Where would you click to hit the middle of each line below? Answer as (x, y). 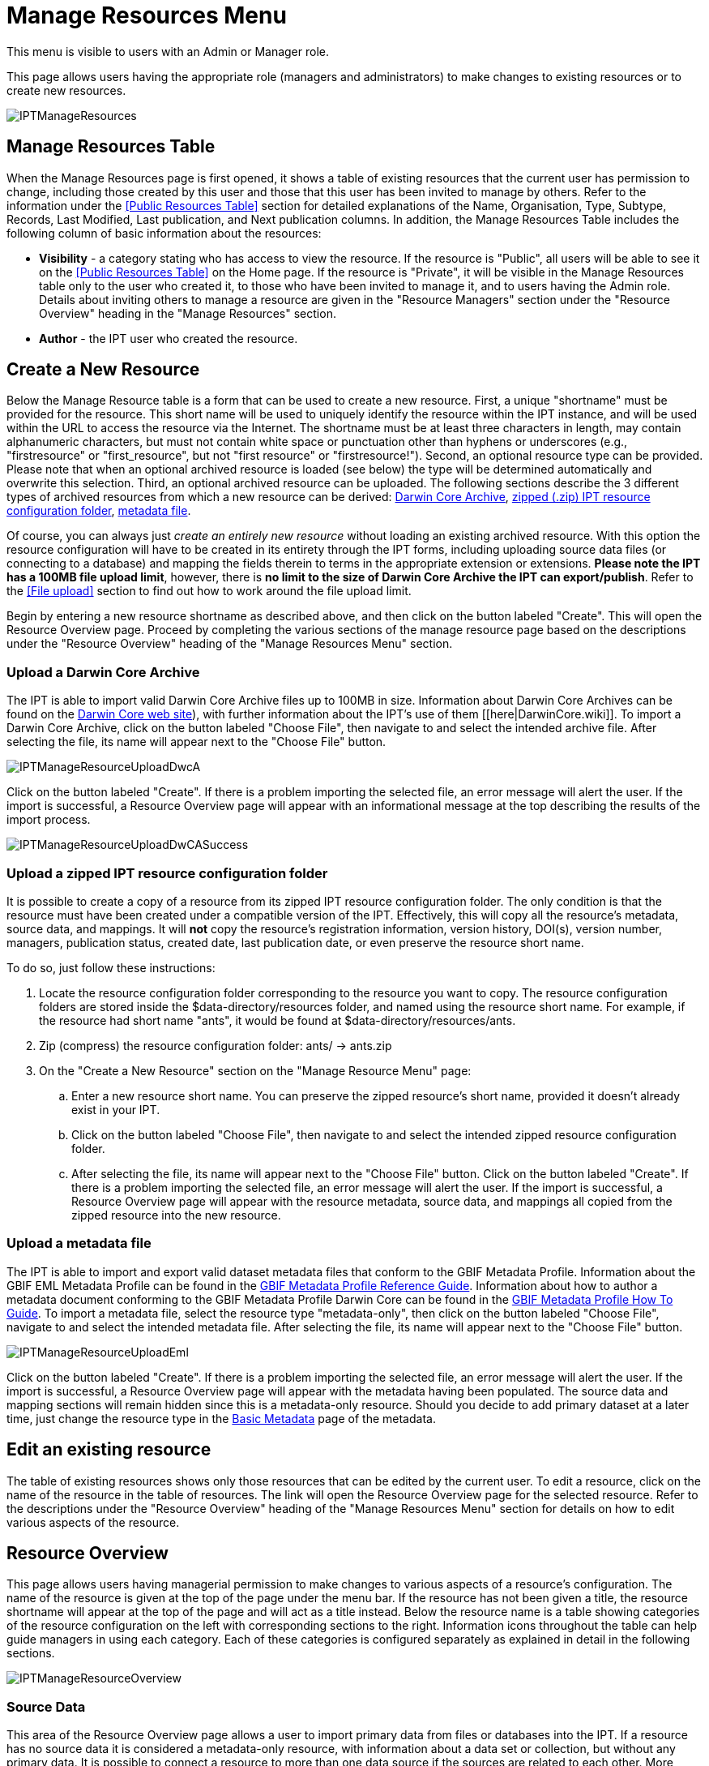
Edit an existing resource (109, 1450)
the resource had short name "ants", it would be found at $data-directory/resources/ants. (278, 1020)
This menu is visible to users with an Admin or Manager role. (168, 51)
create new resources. (66, 90)
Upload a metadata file (79, 1243)
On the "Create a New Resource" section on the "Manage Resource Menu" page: (255, 1070)
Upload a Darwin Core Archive (103, 672)
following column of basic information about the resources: (164, 233)
